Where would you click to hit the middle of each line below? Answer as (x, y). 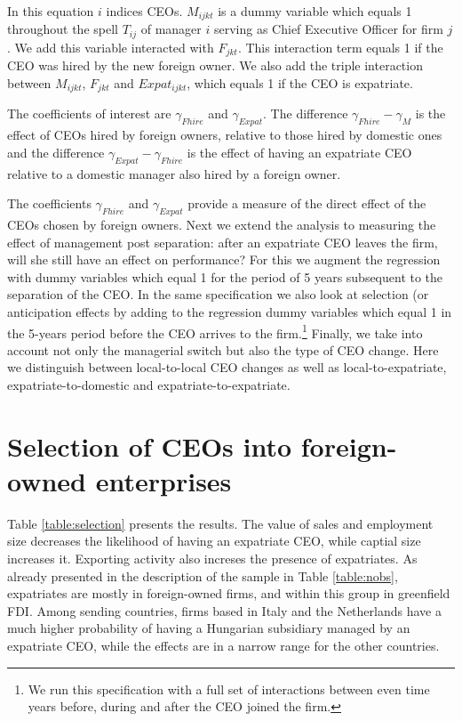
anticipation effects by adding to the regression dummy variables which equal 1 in (230, 311)
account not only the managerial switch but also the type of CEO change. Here (223, 349)
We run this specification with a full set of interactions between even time (229, 689)
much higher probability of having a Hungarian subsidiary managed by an (209, 628)
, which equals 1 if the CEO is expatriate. (300, 82)
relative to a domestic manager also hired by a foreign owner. (174, 173)
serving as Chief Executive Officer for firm (328, 29)
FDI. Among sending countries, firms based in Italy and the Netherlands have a (224, 610)
